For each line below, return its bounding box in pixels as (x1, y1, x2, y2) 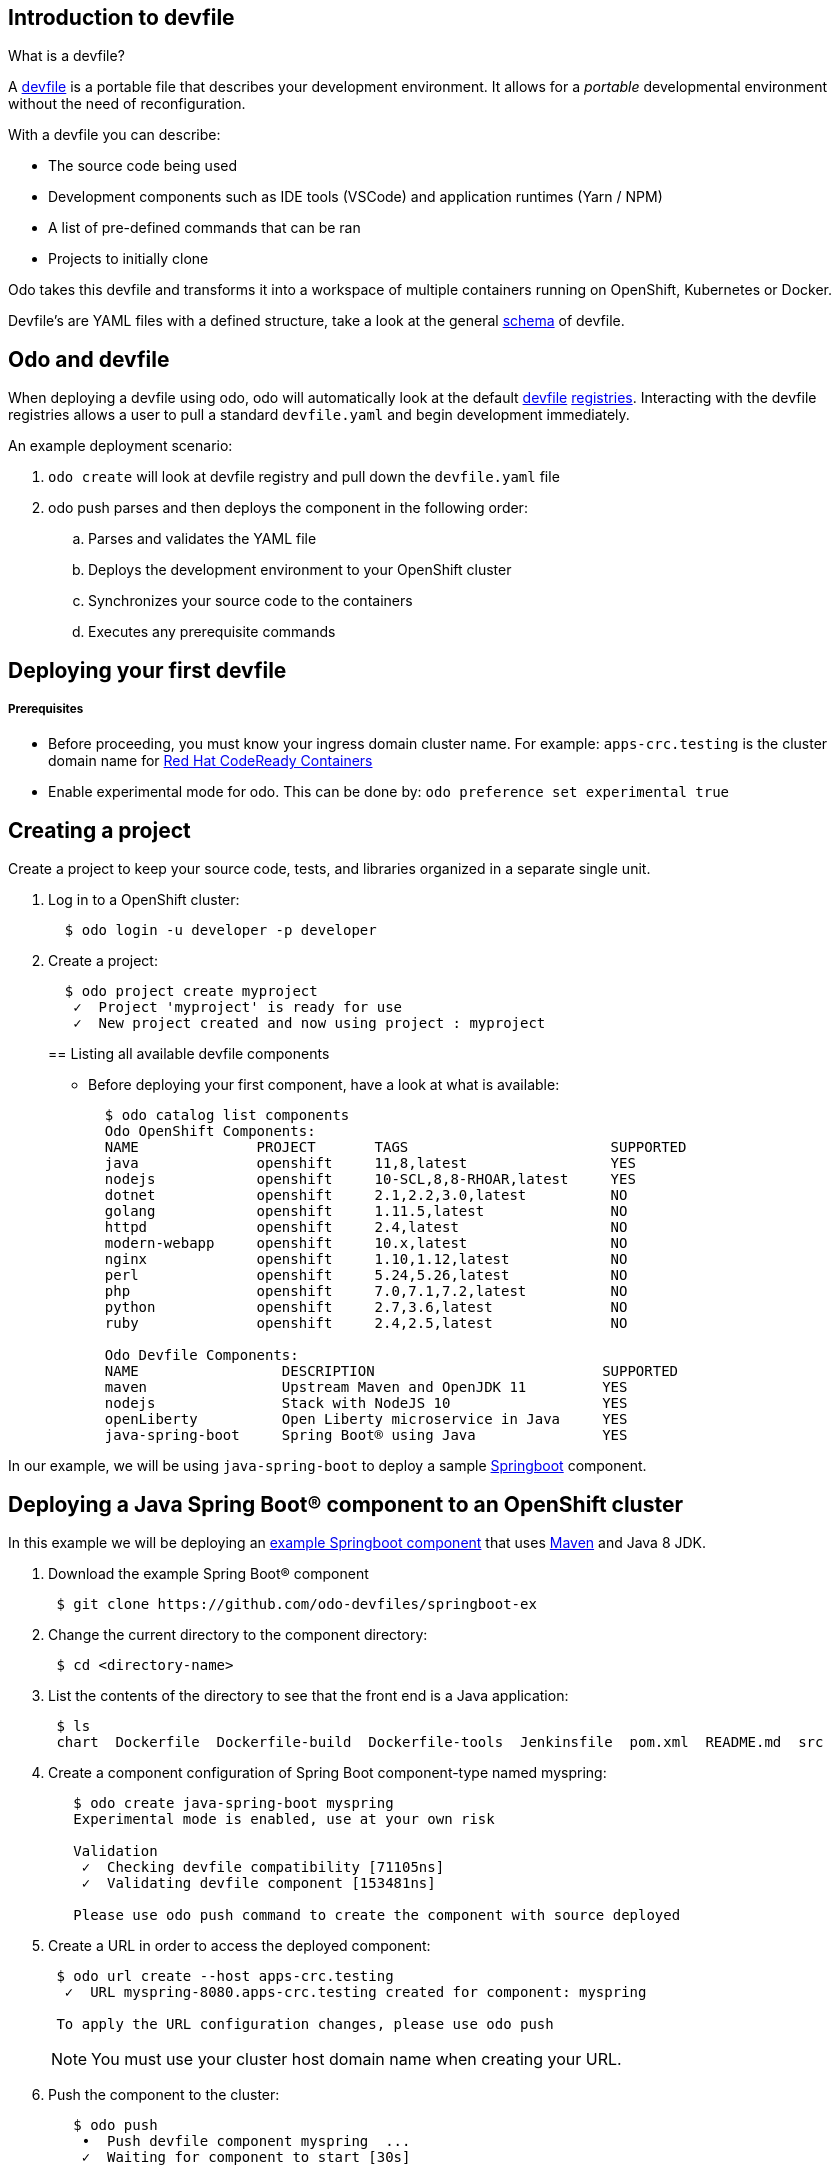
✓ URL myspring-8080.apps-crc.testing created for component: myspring (64, 1984, 647, 2001)
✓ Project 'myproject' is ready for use (73, 999, 403, 1016)
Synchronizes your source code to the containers (88, 592, 413, 610)
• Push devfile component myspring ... (81, 2133, 411, 2150)
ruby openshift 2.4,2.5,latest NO (104, 1315, 628, 1332)
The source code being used (48, 157, 237, 175)
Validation (73, 1843, 158, 1860)
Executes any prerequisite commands (88, 623, 336, 641)
